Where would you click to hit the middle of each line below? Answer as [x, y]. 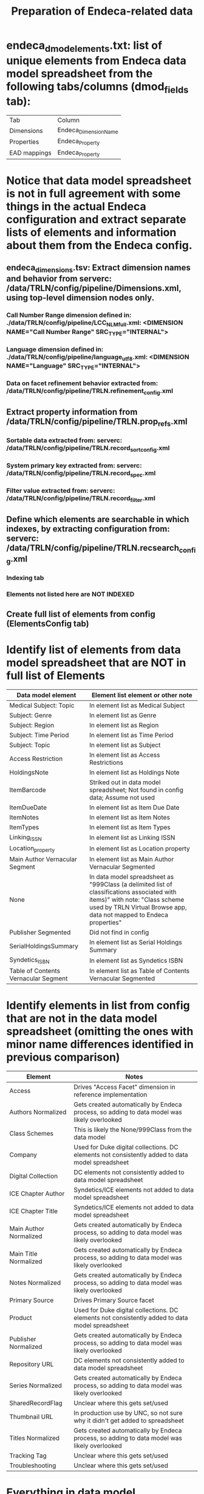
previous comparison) [63, 1057]
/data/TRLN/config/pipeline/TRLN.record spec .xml [81, 474]
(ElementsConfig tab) [48, 624]
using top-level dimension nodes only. [80, 298]
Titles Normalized [34, 1438]
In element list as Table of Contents [139, 971]
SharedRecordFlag [36, 1403]
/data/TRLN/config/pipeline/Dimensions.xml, [94, 289]
